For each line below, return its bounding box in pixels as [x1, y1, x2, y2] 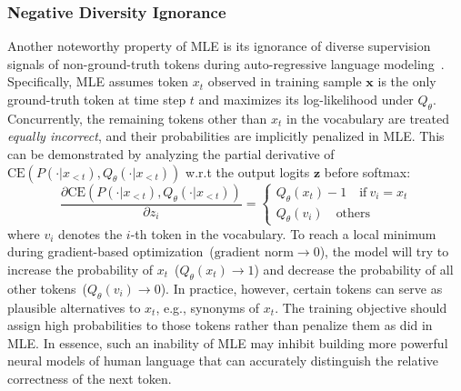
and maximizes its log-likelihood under [198, 90, 414, 108]
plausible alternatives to [7, 297, 141, 316]
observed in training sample [207, 72, 362, 91]
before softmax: [324, 162, 411, 181]
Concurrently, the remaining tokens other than [7, 108, 267, 127]
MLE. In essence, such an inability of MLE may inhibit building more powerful [7, 333, 448, 352]
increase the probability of [7, 259, 154, 278]
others [336, 206, 371, 220]
